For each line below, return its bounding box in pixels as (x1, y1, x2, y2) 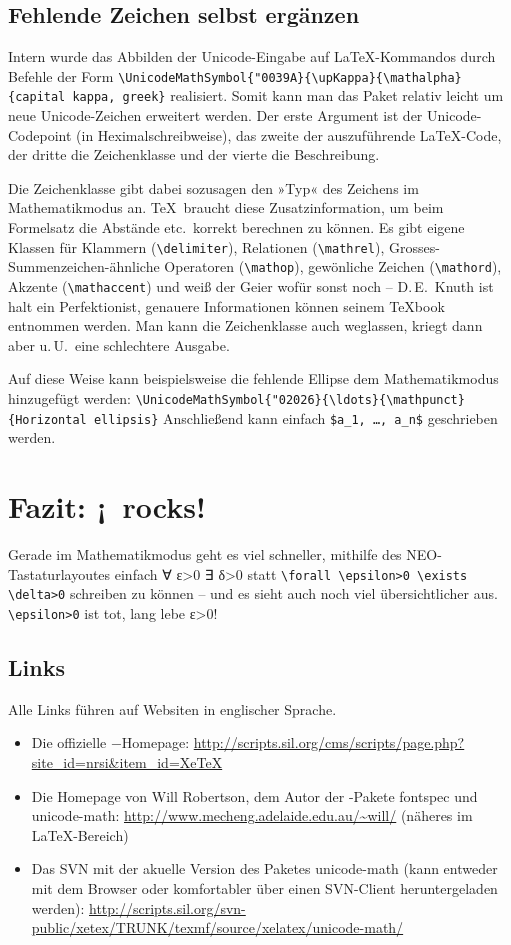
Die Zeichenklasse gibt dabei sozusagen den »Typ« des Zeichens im (8, 177, 419, 198)
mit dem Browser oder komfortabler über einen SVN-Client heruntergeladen (31, 877, 498, 898)
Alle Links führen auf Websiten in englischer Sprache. (8, 698, 337, 719)
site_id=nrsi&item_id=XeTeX (31, 752, 223, 772)
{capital (8, 90, 66, 105)
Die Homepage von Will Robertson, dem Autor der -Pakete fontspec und (31, 785, 478, 806)
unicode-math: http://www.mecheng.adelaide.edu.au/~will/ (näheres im (31, 805, 473, 826)
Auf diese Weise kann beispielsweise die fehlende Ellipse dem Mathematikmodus (8, 368, 499, 389)
